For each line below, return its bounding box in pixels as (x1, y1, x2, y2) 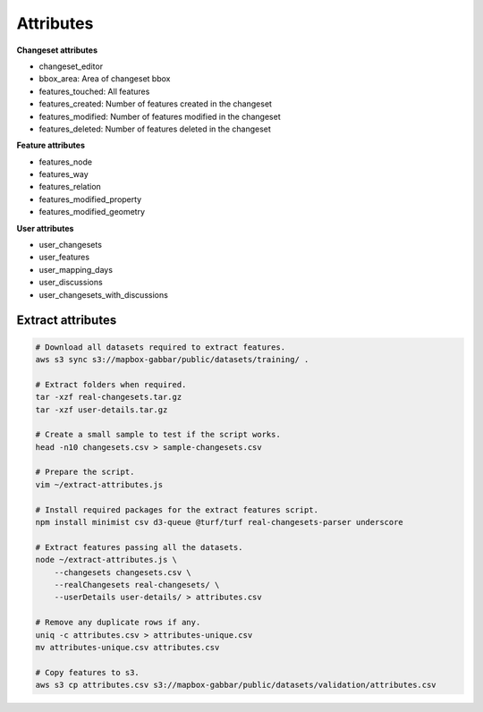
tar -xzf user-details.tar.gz (35, 404, 168, 415)
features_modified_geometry (38, 207, 146, 217)
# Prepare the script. (35, 467, 135, 478)
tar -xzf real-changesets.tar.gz (35, 392, 182, 403)
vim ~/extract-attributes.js (35, 479, 164, 489)
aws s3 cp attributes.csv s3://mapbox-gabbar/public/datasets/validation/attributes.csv (35, 680, 437, 691)
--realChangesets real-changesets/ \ (54, 580, 220, 589)
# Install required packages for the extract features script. (35, 504, 319, 514)
